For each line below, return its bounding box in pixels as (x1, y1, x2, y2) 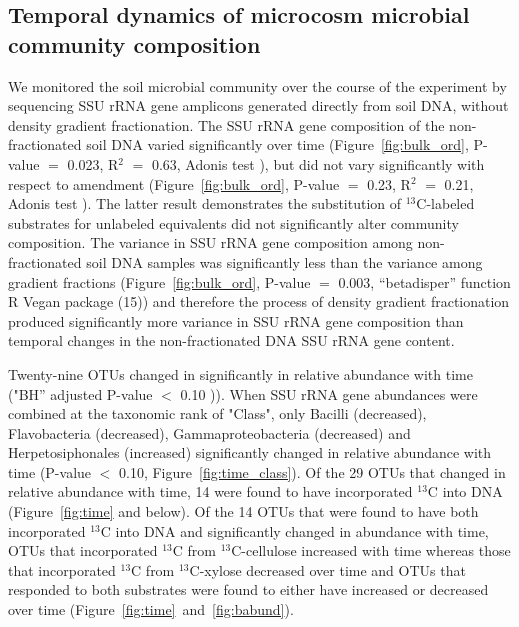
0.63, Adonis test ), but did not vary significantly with (151, 153, 485, 174)
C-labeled (416, 193, 475, 214)
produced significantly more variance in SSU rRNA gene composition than (8, 310, 464, 331)
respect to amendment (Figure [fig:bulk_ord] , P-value (8, 173, 340, 194)
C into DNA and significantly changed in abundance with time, (100, 520, 489, 541)
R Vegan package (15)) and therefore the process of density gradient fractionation (8, 291, 510, 312)
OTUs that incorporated (8, 540, 158, 561)
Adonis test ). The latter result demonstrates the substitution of (8, 193, 402, 214)
